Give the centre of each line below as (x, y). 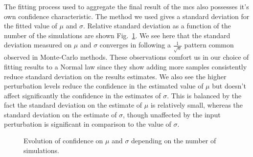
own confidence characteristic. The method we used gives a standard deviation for (127, 16)
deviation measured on (38, 45)
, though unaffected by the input (172, 114)
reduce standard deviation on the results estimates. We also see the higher (115, 76)
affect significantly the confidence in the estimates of (82, 95)
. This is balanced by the (204, 95)
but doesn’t (229, 86)
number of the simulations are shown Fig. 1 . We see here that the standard (117, 35)
